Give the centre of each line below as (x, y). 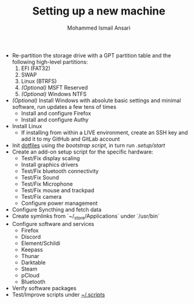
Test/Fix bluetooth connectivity (60, 171)
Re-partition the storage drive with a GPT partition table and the (92, 55)
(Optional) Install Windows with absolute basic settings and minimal (96, 100)
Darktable (33, 262)
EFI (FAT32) (35, 68)
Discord (31, 236)
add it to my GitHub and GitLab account (70, 139)
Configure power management (59, 203)
